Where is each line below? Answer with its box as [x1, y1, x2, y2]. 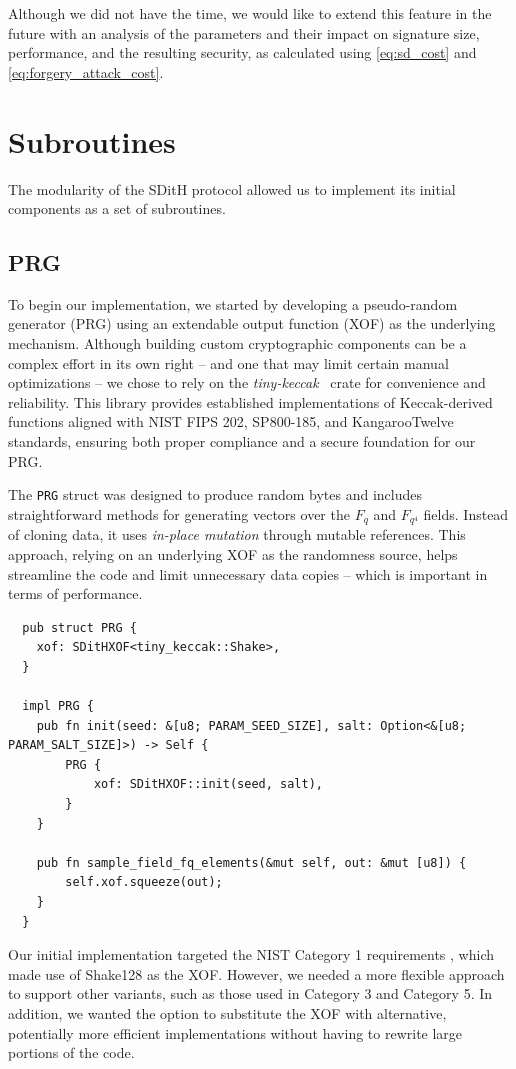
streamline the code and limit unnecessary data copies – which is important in [8, 563, 488, 584]
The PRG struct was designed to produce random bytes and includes [8, 484, 422, 505]
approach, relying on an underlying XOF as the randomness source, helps [8, 543, 458, 564]
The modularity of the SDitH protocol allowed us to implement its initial [8, 178, 456, 199]
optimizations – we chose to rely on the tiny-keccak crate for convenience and [8, 372, 486, 393]
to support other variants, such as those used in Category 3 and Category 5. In [8, 983, 493, 1004]
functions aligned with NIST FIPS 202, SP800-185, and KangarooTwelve [8, 411, 454, 432]
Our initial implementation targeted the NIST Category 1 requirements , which [8, 944, 495, 965]
